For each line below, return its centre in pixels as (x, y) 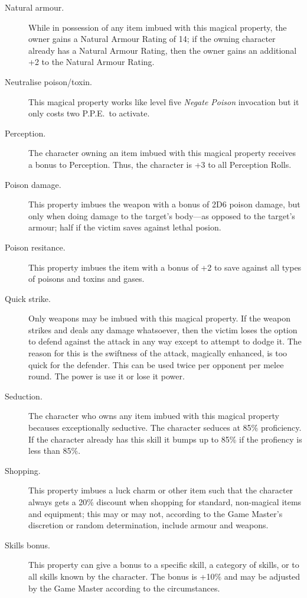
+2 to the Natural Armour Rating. (92, 62)
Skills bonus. (27, 545)
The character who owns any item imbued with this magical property (154, 416)
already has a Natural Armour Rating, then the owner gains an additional (163, 50)
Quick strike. (28, 298)
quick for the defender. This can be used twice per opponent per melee (156, 364)
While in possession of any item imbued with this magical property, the (158, 27)
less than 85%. (55, 451)
